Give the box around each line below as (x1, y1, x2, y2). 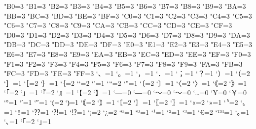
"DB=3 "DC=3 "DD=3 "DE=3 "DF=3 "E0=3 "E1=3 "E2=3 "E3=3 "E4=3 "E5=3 (4, 39, 253, 50)
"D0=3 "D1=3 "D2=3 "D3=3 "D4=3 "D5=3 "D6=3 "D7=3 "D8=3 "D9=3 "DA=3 (4, 29, 250, 40)
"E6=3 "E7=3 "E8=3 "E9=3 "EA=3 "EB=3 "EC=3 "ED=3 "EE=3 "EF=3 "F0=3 (4, 49, 251, 59)
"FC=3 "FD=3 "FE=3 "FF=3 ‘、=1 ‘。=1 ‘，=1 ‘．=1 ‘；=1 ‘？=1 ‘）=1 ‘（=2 (4, 68, 250, 78)
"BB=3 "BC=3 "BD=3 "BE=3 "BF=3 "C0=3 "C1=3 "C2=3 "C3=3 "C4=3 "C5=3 (4, 10, 252, 21)
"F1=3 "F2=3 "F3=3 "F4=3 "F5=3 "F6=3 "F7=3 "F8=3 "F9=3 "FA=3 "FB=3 (4, 58, 243, 69)
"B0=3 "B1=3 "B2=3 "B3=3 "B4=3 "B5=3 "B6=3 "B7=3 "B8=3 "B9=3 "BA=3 (4, 1, 246, 11)
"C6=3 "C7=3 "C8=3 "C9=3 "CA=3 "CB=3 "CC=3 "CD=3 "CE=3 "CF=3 (4, 20, 232, 30)
